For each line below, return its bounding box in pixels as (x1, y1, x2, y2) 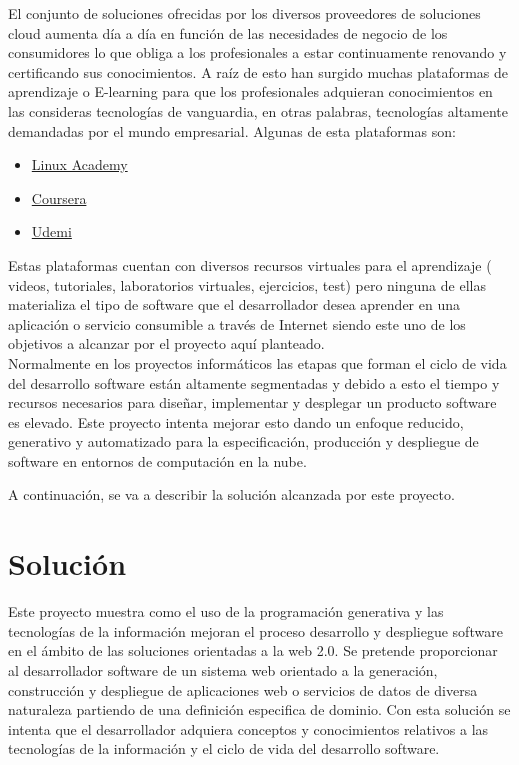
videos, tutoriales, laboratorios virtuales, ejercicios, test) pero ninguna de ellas (8, 274, 486, 295)
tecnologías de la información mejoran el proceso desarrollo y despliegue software (8, 620, 503, 641)
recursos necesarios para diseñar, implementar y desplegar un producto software (8, 392, 497, 413)
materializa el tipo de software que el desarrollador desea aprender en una (8, 294, 460, 315)
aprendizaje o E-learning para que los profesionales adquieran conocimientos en (8, 81, 493, 102)
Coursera (31, 187, 87, 208)
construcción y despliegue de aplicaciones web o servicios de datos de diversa (8, 679, 478, 700)
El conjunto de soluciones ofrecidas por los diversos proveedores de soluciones (8, 3, 481, 23)
